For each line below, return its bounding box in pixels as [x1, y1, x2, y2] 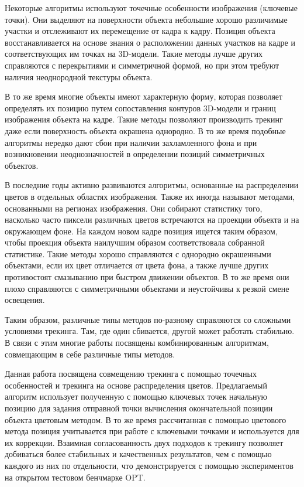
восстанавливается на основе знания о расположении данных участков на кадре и [5, 36, 295, 48]
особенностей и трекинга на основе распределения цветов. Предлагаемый [5, 379, 267, 391]
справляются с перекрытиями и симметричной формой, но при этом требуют [5, 59, 279, 71]
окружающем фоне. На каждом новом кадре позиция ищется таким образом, [5, 224, 278, 237]
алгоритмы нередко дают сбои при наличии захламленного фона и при [5, 136, 257, 148]
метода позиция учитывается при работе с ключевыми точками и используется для [5, 425, 299, 437]
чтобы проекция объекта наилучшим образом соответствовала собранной [5, 236, 265, 248]
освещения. [5, 294, 45, 306]
